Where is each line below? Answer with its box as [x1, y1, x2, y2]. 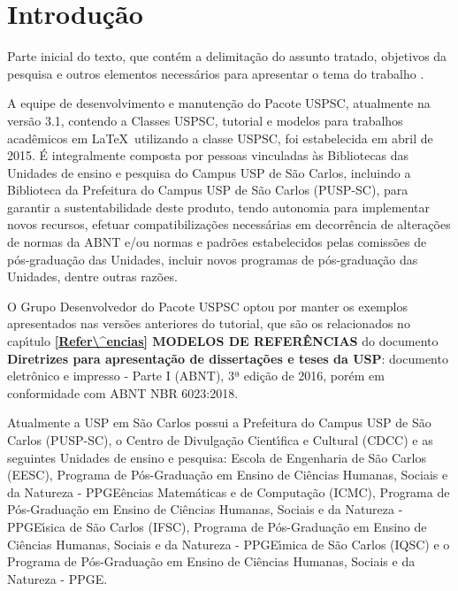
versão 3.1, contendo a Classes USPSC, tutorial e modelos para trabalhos [7, 111, 403, 129]
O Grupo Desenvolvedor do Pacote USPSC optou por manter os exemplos [7, 296, 408, 315]
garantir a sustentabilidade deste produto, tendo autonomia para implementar [7, 197, 431, 216]
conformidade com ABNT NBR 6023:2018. [7, 383, 239, 402]
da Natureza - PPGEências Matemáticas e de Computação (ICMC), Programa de [7, 482, 450, 501]
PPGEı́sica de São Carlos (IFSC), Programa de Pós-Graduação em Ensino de [7, 517, 427, 535]
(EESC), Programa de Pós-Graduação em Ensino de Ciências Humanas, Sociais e [7, 465, 448, 484]
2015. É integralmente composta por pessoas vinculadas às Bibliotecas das [7, 146, 409, 165]
